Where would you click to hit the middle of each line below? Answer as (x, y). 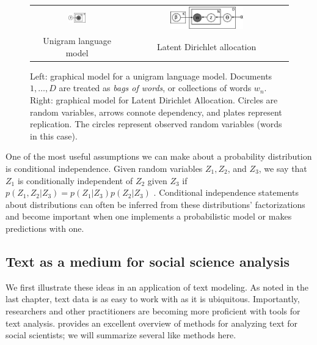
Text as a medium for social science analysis (148, 261)
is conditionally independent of (75, 180)
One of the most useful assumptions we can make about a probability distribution (159, 156)
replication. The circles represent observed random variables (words (156, 124)
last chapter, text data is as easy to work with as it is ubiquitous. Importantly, (153, 299)
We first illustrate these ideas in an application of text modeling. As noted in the (157, 287)
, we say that (283, 169)
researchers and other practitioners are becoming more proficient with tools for (153, 310)
